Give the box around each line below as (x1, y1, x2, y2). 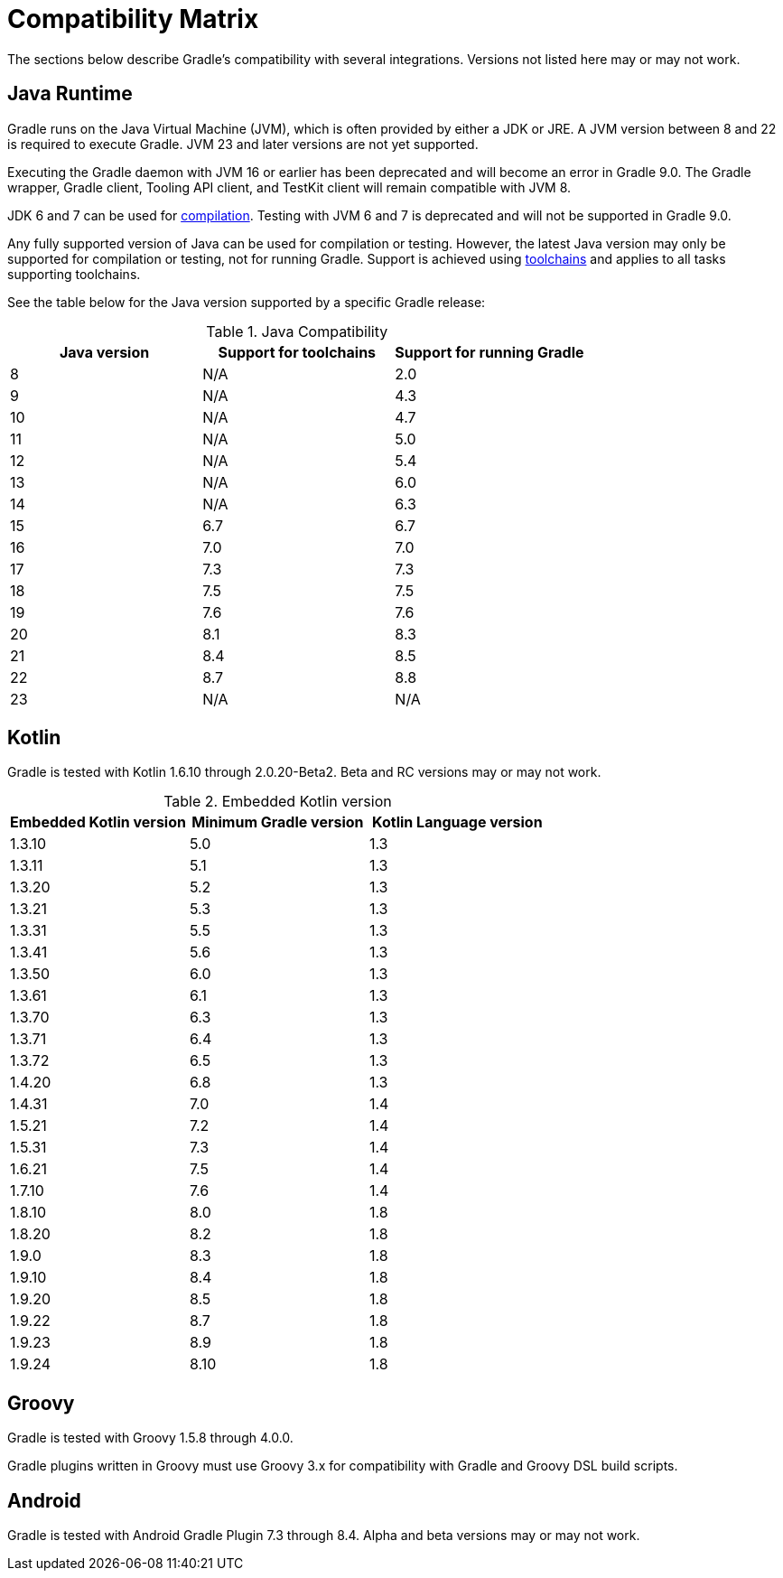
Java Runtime (7, 82, 133, 106)
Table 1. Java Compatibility (206, 322, 388, 341)
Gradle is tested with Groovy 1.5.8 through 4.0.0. (7, 1430, 294, 1446)
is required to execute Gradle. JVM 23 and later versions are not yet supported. (7, 135, 479, 152)
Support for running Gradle (395, 342, 584, 361)
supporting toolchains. (7, 266, 141, 282)
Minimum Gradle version (191, 813, 364, 832)
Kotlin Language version (372, 813, 543, 832)
